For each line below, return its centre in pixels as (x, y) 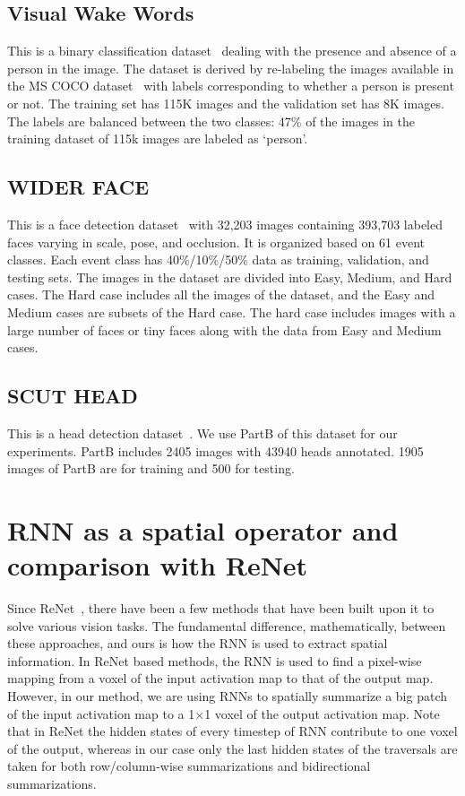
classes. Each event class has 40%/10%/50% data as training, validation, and (218, 260)
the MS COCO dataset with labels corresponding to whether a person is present (231, 86)
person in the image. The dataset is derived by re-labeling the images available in (231, 68)
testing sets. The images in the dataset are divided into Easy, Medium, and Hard (230, 277)
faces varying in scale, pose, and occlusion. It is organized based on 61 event (216, 242)
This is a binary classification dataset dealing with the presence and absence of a (232, 51)
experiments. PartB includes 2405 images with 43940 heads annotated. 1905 (215, 450)
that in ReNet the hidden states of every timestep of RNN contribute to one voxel (232, 731)
